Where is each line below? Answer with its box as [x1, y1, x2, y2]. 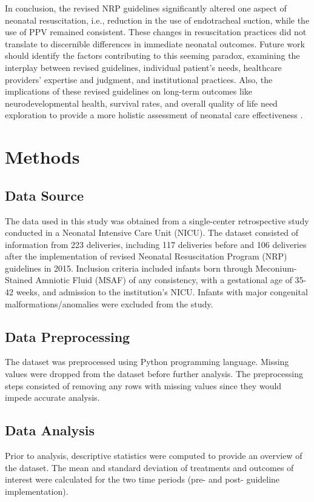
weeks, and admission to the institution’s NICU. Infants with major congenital [16, 286, 308, 298]
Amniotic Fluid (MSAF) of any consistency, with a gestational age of [35, 273, 292, 286]
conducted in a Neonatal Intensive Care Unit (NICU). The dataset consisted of [5, 226, 299, 239]
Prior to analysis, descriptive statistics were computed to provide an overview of [5, 449, 302, 462]
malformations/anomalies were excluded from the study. [5, 297, 213, 310]
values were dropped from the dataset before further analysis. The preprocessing [5, 367, 303, 380]
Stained [5, 273, 33, 286]
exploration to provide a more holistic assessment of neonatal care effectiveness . [5, 109, 303, 121]
